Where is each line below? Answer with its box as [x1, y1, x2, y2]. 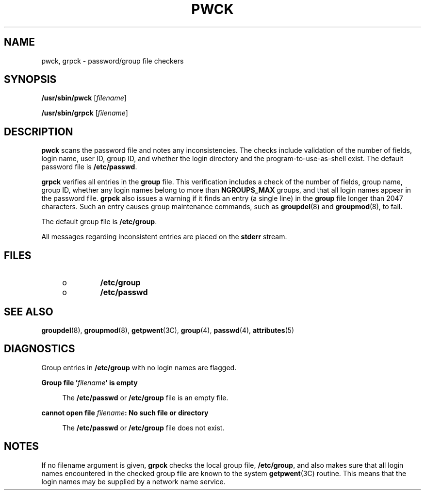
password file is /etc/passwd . [41, 163, 137, 171]
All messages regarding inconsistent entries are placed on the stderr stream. [41, 232, 287, 241]
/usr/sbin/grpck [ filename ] [41, 109, 128, 117]
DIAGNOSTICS [4, 343, 75, 355]
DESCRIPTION [4, 125, 73, 138]
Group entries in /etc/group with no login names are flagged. [41, 363, 237, 372]
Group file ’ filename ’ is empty [41, 378, 138, 387]
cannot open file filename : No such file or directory [41, 408, 209, 417]
